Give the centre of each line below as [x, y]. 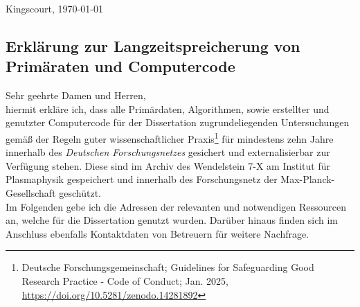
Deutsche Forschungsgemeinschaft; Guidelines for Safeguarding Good [168, 267]
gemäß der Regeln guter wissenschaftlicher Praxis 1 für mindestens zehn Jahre [170, 137]
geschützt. [80, 193]
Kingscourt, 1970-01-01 [54, 8]
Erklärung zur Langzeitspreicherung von [153, 45]
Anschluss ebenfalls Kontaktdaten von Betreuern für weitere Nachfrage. [157, 233]
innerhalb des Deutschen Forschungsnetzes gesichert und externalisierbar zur [168, 152]
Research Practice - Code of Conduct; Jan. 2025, [125, 280]
